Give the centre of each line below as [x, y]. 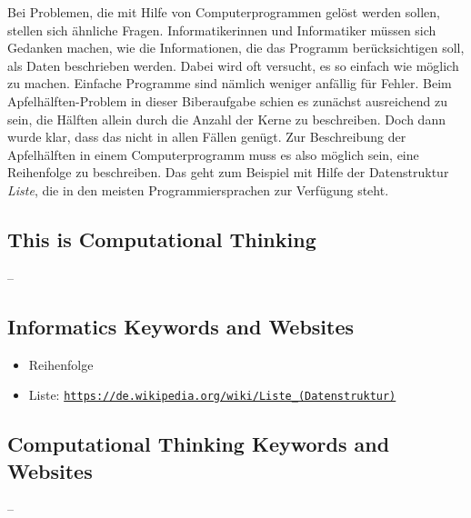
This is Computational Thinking [162, 239]
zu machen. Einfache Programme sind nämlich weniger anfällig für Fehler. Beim [230, 83]
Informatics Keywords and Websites [181, 326]
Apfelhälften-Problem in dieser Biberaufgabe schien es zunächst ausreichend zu [227, 100]
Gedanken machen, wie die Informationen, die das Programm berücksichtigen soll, [236, 48]
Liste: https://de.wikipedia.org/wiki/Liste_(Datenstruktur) [212, 395]
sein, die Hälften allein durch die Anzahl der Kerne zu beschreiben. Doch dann [226, 119]
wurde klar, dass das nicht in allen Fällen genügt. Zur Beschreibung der [207, 137]
